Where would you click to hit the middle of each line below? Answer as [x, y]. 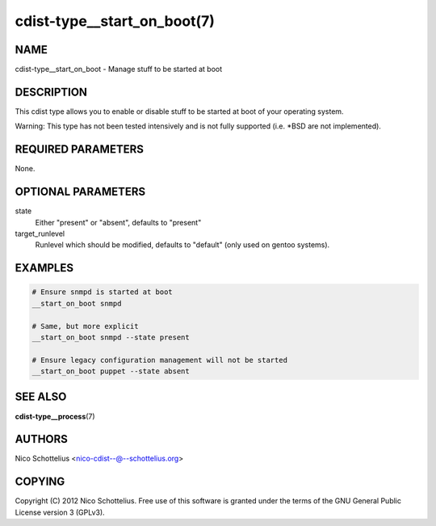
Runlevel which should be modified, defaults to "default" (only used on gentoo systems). [182, 245]
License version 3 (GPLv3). [60, 512]
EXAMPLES [44, 268]
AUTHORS [42, 439]
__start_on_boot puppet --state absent [111, 371]
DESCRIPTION [51, 92]
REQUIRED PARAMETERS [80, 149]
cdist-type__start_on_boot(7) [115, 21]
